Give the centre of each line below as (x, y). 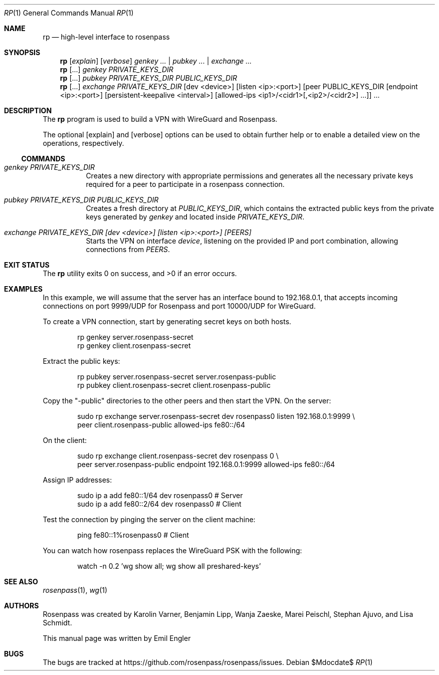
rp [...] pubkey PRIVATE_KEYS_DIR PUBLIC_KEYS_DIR (148, 78)
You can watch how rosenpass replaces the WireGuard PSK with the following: (172, 550)
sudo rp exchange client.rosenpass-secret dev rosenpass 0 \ (178, 456)
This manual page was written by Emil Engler (117, 638)
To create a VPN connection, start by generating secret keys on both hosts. (167, 321)
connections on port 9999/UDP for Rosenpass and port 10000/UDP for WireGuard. (179, 306)
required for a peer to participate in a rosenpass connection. (185, 184)
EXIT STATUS (27, 265)
